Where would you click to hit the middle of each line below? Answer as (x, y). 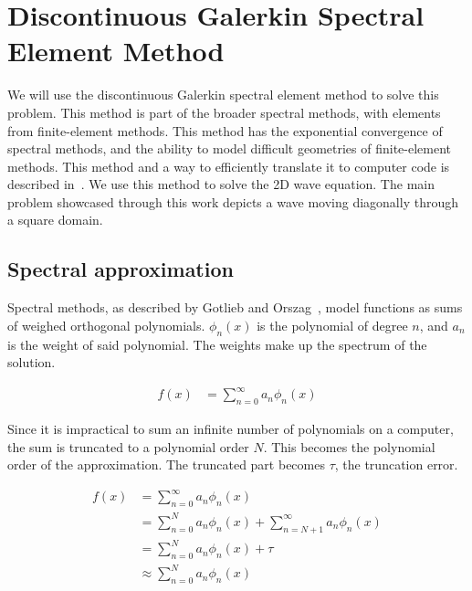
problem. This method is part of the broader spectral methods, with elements (224, 112)
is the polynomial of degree (332, 325)
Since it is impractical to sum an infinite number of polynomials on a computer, (231, 429)
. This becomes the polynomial (349, 446)
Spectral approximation (121, 269)
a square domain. (55, 220)
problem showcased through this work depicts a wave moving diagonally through (233, 201)
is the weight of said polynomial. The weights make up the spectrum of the (217, 344)
